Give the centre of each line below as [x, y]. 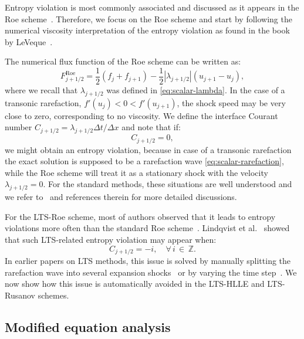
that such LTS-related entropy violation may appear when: [111, 240]
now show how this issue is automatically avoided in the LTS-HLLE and [135, 284]
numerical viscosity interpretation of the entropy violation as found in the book [147, 30]
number [18, 127]
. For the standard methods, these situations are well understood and [168, 184]
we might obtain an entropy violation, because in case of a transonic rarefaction [148, 149]
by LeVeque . [29, 41]
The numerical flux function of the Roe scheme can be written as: [123, 61]
